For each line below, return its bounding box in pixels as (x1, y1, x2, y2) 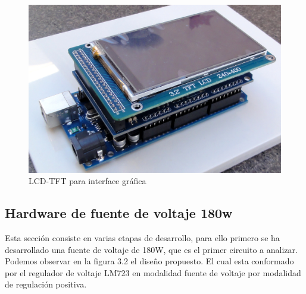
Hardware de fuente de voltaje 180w (5, 204, 233, 222)
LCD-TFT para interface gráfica (29, 175, 146, 187)
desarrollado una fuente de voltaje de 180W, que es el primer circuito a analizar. (5, 243, 298, 255)
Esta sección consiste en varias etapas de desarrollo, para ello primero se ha (5, 232, 280, 244)
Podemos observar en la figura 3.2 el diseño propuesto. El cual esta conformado (5, 255, 294, 267)
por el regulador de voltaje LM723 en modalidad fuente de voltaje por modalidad (5, 266, 301, 279)
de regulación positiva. (5, 278, 87, 290)
